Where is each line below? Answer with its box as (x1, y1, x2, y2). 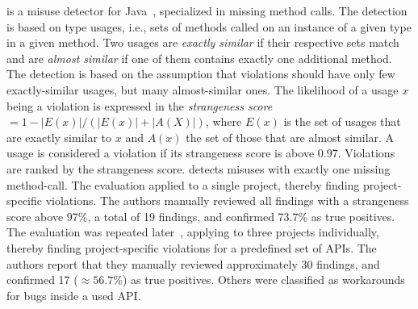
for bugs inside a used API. (6, 286, 141, 303)
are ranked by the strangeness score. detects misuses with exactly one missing (6, 160, 391, 177)
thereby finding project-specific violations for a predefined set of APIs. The (6, 239, 377, 256)
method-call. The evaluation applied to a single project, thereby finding (6, 176, 360, 193)
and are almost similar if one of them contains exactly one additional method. (6, 49, 392, 66)
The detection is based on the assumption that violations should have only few (6, 65, 395, 82)
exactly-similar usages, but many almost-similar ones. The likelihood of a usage (6, 81, 399, 98)
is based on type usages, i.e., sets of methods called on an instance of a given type (6, 18, 412, 35)
